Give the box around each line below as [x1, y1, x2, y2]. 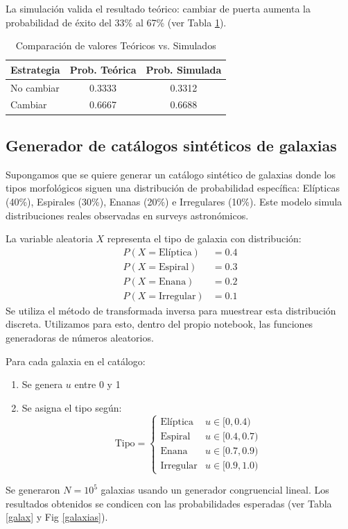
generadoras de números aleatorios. [6, 330, 154, 345]
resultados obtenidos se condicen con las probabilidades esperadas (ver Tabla [6, 496, 332, 510]
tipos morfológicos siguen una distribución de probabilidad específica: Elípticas [6, 180, 340, 195]
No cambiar [10, 80, 60, 94]
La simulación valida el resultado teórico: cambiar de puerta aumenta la [6, 1, 311, 15]
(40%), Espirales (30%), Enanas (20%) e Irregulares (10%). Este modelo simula [6, 194, 342, 208]
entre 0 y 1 [74, 377, 121, 392]
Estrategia [10, 62, 60, 76]
